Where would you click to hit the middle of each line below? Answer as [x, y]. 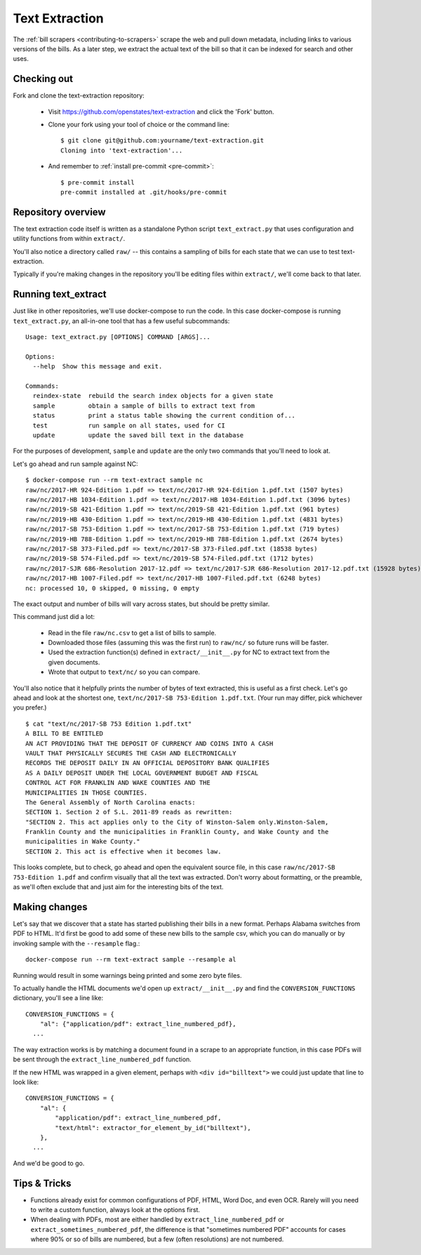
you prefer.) [30, 708]
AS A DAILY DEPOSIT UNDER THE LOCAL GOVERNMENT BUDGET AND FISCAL [142, 773]
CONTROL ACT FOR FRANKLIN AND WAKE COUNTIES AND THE [118, 783]
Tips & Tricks [42, 1183]
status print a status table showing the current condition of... [164, 416]
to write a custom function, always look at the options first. [115, 1210]
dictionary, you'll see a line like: [58, 998]
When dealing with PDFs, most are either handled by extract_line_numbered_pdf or [157, 1220]
